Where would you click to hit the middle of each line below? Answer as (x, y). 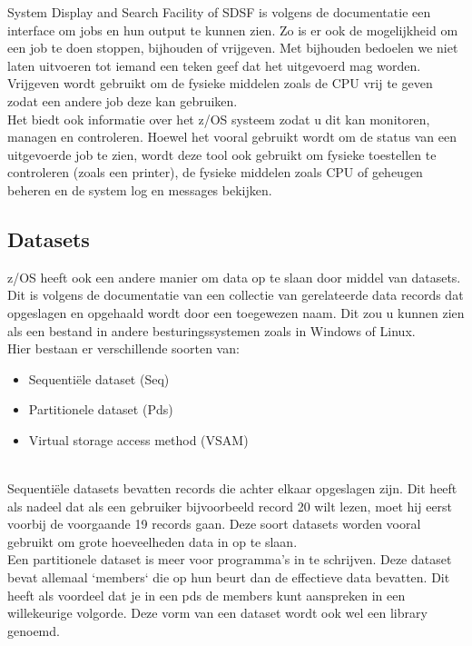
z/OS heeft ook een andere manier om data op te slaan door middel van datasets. (234, 277)
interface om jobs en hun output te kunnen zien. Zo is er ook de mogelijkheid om (233, 30)
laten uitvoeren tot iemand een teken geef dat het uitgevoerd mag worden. (214, 65)
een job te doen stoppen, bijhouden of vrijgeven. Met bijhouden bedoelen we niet (233, 48)
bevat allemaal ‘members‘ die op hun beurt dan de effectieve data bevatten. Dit (229, 577)
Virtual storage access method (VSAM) (138, 439)
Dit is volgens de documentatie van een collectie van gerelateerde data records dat (236, 295)
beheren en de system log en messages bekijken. (140, 189)
